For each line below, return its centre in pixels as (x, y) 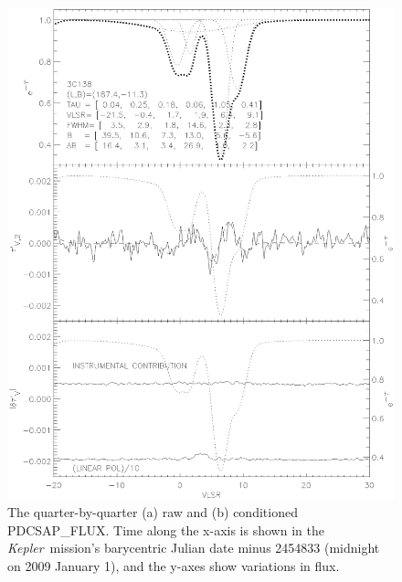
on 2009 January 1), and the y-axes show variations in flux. (174, 566)
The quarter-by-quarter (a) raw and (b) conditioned (153, 512)
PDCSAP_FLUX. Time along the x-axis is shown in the (166, 529)
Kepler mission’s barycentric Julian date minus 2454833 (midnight (194, 548)
